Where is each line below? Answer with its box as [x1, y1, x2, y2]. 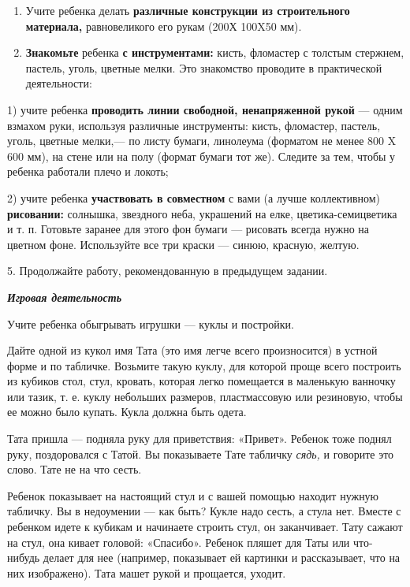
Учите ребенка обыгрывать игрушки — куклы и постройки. [7, 315, 294, 332]
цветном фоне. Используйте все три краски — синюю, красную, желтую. [7, 236, 360, 252]
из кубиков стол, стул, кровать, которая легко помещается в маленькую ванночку [7, 373, 396, 389]
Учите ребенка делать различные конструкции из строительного [25, 2, 350, 18]
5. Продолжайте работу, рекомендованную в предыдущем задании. [7, 262, 328, 279]
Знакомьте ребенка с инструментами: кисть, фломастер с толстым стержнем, [25, 44, 404, 61]
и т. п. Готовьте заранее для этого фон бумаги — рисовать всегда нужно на [7, 221, 370, 237]
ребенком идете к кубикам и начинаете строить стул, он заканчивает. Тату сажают [7, 518, 403, 535]
